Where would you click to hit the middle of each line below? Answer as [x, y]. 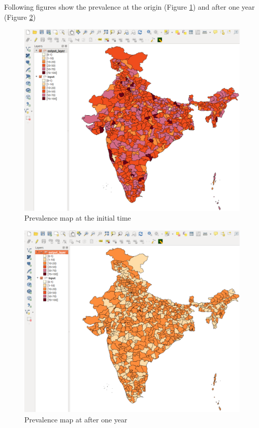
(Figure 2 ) [20, 17]
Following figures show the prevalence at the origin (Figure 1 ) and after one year [129, 7]
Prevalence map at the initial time [78, 218]
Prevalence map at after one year [76, 419]
